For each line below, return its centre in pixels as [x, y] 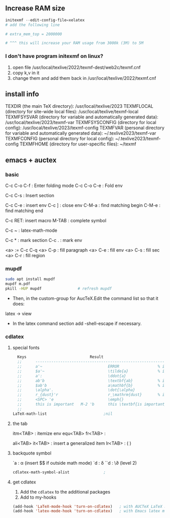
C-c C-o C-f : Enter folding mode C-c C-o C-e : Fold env [64, 186]
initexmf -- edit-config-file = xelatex [45, 20]
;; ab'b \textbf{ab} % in [92, 381]
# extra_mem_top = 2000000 [34, 34]
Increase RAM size [35, 8]
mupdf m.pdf [18, 284]
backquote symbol [32, 453]
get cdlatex [24, 482]
